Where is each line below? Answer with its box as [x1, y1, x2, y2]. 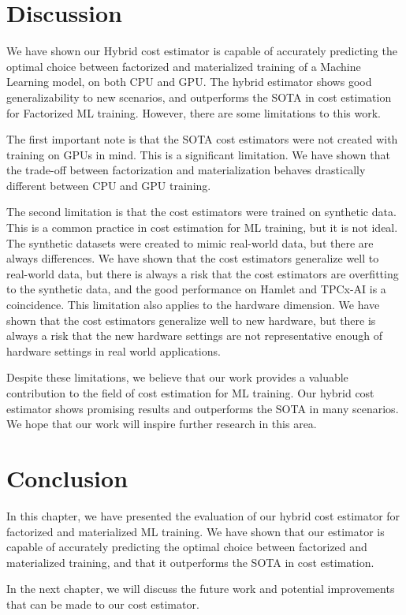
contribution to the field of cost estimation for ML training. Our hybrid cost [6, 385, 374, 401]
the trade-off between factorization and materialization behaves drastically [6, 162, 366, 178]
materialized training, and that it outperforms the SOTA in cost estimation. [6, 553, 374, 570]
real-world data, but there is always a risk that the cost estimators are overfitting [6, 265, 399, 281]
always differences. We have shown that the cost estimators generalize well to [6, 250, 379, 266]
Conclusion [6, 461, 129, 494]
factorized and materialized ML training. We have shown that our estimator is [6, 523, 385, 539]
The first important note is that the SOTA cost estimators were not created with [6, 131, 398, 147]
